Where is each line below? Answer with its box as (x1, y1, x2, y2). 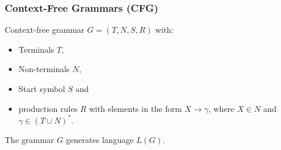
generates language (66, 134, 134, 146)
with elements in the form (89, 102, 182, 114)
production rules (18, 102, 77, 114)
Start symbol (18, 83, 65, 94)
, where (208, 102, 235, 114)
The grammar (5, 134, 55, 146)
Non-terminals (18, 63, 70, 75)
